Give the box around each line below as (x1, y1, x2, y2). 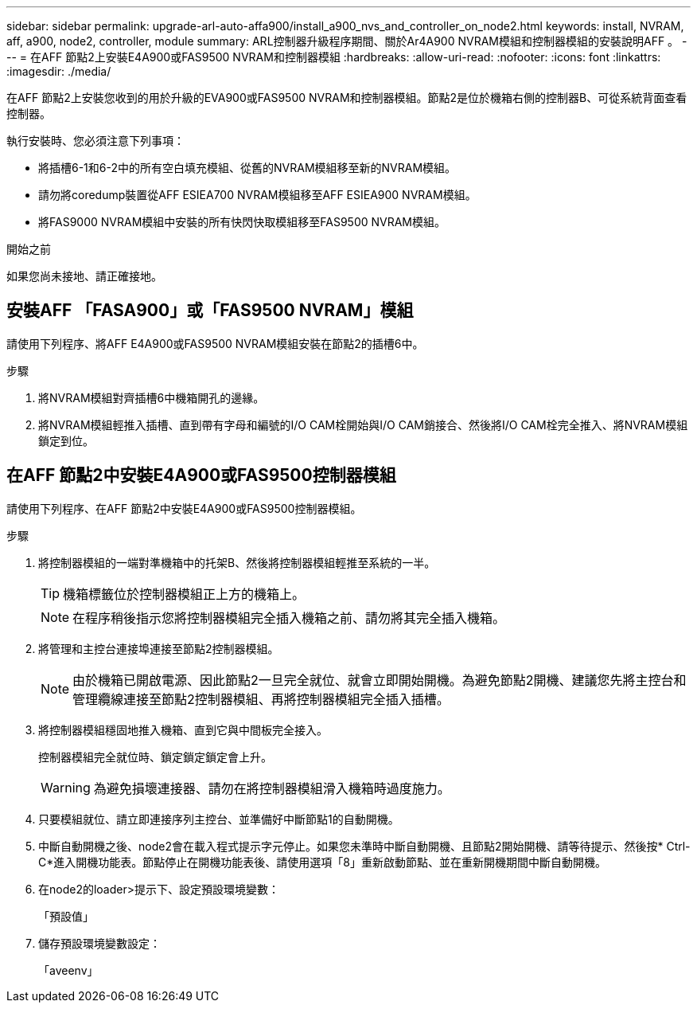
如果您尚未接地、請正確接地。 (6, 269, 162, 283)
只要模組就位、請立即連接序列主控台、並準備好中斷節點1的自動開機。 (38, 812, 399, 826)
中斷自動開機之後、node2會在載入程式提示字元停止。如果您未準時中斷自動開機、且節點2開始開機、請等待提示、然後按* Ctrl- (38, 839, 691, 853)
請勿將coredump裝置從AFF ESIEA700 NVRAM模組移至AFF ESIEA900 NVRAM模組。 (38, 188, 477, 201)
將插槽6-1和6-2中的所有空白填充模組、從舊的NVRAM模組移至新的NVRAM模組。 (38, 161, 457, 174)
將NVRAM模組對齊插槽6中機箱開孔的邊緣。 (38, 390, 265, 405)
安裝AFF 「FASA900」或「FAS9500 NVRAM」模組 (6, 300, 414, 321)
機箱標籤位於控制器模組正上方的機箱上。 (63, 585, 306, 602)
